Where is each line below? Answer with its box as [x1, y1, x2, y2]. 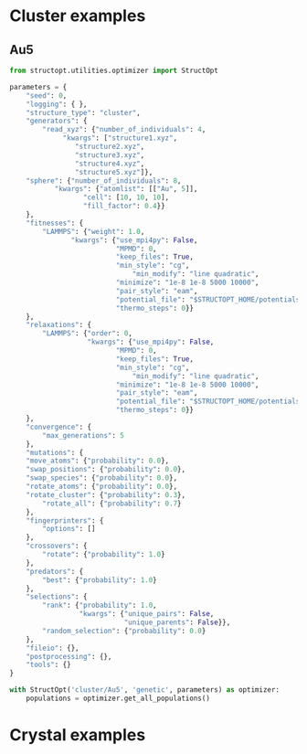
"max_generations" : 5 [42, 430, 125, 440]
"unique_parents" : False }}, [123, 618, 231, 627]
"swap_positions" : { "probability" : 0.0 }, [26, 465, 185, 474]
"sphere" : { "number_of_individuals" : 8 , [26, 175, 182, 186]
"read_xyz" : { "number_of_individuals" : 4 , [42, 125, 206, 134]
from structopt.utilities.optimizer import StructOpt [9, 66, 219, 75]
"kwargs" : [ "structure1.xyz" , [62, 133, 178, 143]
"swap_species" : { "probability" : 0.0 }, [26, 473, 178, 483]
